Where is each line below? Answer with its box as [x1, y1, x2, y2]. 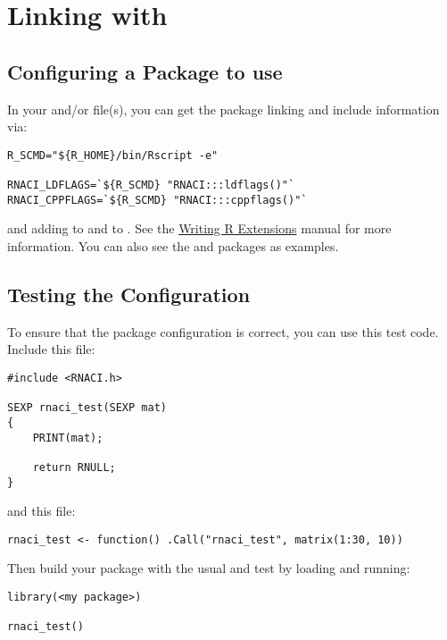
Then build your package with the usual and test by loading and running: [7, 559, 410, 577]
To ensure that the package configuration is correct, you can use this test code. [7, 322, 439, 341]
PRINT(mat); [32, 431, 103, 444]
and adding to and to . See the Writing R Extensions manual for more [7, 219, 392, 238]
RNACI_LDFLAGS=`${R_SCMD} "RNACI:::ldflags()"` [7, 179, 295, 192]
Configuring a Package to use [7, 57, 283, 85]
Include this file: [7, 340, 95, 358]
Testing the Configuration [7, 280, 251, 307]
